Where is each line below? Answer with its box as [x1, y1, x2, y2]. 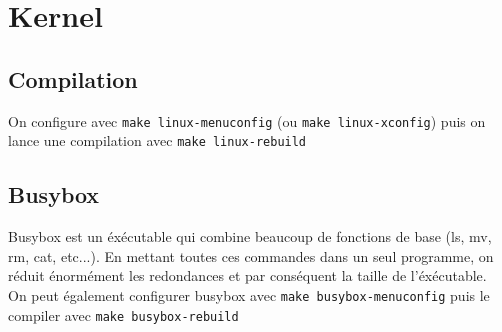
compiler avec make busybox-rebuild [8, 304, 239, 325]
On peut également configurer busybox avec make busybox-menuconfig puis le [8, 284, 490, 305]
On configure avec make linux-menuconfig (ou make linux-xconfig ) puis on [8, 110, 486, 131]
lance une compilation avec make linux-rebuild [8, 130, 307, 151]
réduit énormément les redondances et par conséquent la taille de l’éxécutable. [8, 265, 487, 286]
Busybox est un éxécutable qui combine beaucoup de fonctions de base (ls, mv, [8, 226, 492, 247]
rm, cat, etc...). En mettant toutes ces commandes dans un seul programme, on [8, 245, 494, 266]
